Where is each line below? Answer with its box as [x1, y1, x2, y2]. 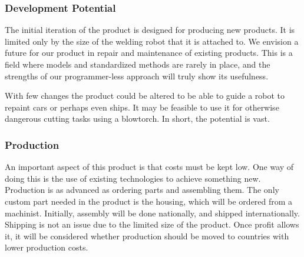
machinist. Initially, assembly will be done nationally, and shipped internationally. [5, 206, 300, 219]
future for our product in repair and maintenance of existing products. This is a [5, 46, 293, 59]
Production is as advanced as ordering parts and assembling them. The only [5, 183, 279, 196]
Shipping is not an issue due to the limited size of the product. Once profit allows [5, 218, 299, 231]
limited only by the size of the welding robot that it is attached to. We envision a [5, 35, 299, 47]
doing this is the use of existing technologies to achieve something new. [5, 172, 261, 184]
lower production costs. [5, 241, 88, 253]
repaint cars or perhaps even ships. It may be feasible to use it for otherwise [5, 101, 279, 113]
